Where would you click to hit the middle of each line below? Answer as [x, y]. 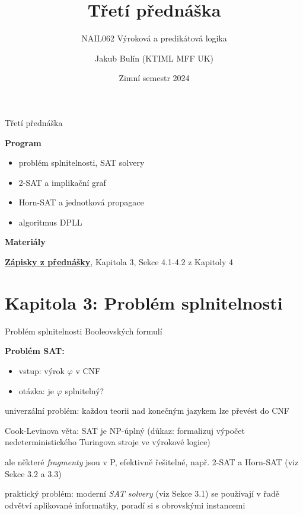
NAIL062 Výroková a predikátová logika [154, 38]
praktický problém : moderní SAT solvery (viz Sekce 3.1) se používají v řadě [142, 493]
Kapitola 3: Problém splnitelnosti [144, 302]
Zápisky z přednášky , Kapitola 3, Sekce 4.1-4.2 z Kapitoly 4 [119, 262]
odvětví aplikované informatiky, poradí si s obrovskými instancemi [125, 505]
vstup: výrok [42, 370]
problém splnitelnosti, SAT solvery [82, 162]
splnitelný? [84, 390]
